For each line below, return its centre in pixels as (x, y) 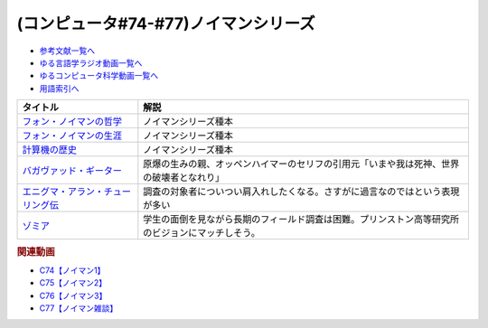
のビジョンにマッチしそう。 (202, 233)
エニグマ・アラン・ (63, 192)
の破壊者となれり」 (184, 178)
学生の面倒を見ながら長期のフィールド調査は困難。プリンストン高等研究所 (301, 220)
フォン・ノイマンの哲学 (72, 122)
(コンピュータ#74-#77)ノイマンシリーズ (166, 23)
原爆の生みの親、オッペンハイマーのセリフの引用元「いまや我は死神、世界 (301, 164)
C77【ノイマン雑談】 (79, 308)
